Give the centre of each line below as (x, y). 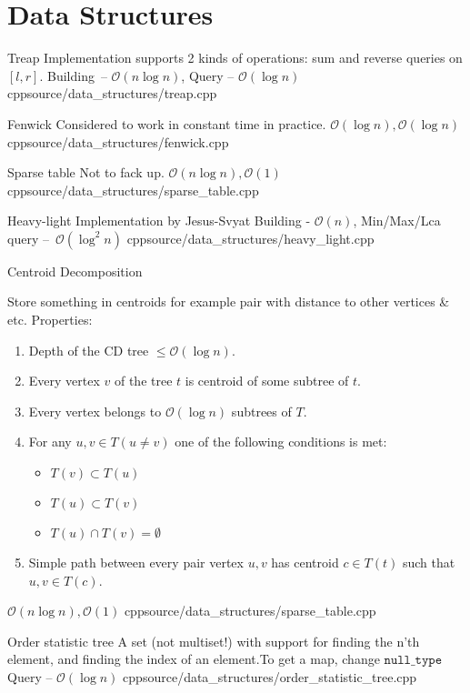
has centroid (305, 562)
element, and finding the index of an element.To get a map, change (194, 659)
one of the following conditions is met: (281, 442)
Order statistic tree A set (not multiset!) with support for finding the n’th (214, 641)
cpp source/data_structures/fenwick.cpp (118, 141)
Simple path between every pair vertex (136, 562)
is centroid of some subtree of (267, 381)
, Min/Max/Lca (397, 221)
